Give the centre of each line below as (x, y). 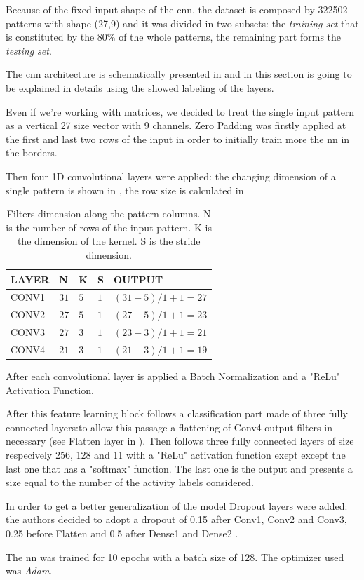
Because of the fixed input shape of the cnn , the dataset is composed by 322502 (177, 9)
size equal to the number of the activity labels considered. (130, 482)
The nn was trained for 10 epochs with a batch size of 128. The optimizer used (175, 557)
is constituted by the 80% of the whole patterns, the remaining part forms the (174, 37)
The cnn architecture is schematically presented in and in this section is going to (179, 74)
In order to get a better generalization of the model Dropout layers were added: (177, 505)
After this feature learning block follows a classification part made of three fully (177, 413)
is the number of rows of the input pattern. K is (109, 227)
